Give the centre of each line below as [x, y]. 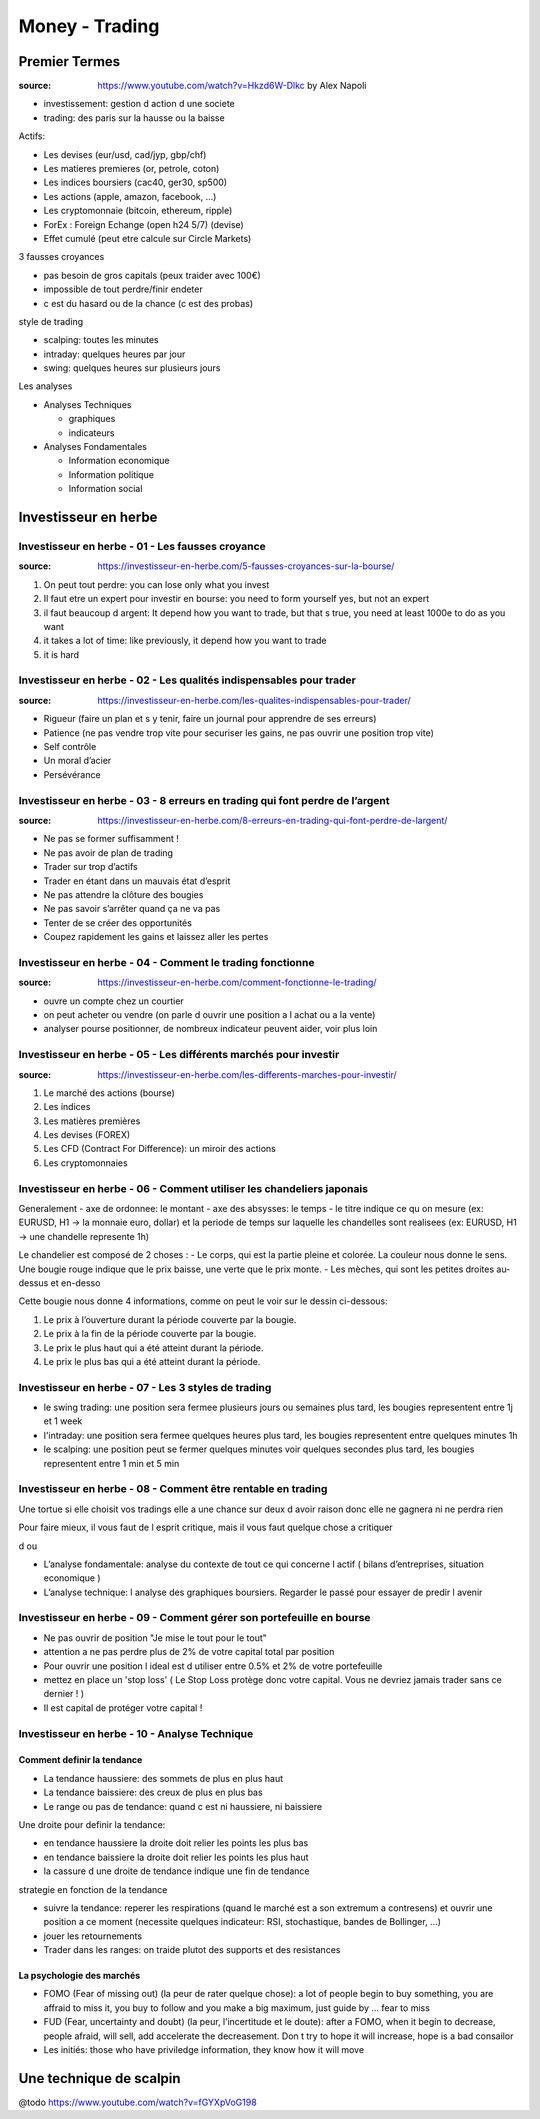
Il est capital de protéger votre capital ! [123, 1707]
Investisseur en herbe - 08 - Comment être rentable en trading [173, 1489]
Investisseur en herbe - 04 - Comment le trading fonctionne [166, 962]
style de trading [51, 321]
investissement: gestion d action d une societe [139, 104]
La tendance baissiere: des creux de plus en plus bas [153, 1792]
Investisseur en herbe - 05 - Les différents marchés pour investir [179, 1055]
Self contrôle [70, 747]
